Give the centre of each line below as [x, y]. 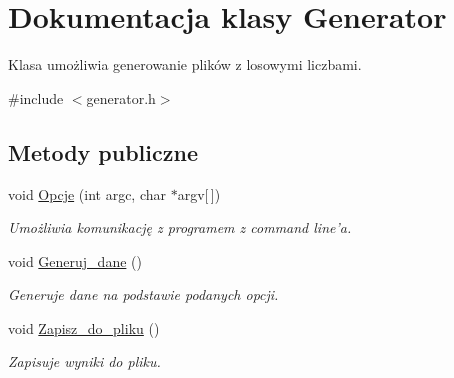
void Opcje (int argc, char [87, 193]
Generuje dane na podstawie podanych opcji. [143, 294]
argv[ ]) [199, 193]
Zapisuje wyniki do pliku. [84, 361]
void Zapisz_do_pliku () [84, 327]
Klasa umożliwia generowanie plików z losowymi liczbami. [185, 64]
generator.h [121, 97]
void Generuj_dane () [75, 260]
